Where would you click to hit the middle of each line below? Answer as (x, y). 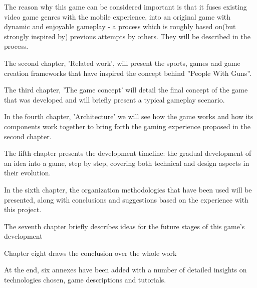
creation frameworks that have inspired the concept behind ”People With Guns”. (128, 73)
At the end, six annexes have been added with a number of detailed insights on (125, 270)
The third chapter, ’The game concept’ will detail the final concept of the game (126, 90)
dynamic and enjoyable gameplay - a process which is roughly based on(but (120, 26)
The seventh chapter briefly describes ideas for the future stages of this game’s (124, 226)
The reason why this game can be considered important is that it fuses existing (125, 7)
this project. (23, 209)
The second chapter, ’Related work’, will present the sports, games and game (122, 63)
